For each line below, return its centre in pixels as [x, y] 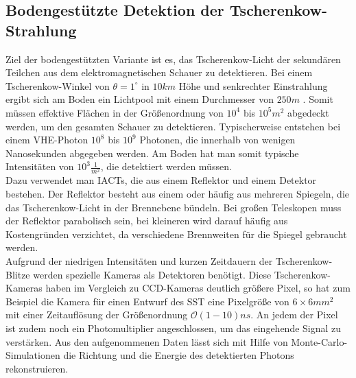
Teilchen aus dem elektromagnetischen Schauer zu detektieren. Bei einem [159, 72]
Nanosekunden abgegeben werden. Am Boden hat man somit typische [152, 153]
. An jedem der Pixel [294, 315]
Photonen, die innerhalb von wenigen [217, 140]
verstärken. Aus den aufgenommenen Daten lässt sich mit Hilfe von [147, 341]
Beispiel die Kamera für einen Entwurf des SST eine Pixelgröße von [147, 301]
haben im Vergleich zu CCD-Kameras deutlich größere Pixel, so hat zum [198, 288]
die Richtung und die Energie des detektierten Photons [179, 355]
